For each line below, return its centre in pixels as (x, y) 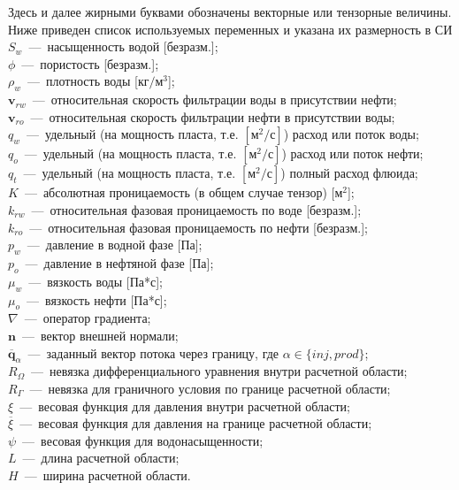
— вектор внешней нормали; (100, 335)
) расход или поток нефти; (352, 153)
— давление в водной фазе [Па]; (115, 245)
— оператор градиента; (88, 318)
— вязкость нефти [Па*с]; (96, 299)
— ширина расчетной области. (107, 475)
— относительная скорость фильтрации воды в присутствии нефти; (214, 100)
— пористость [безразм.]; (90, 63)
